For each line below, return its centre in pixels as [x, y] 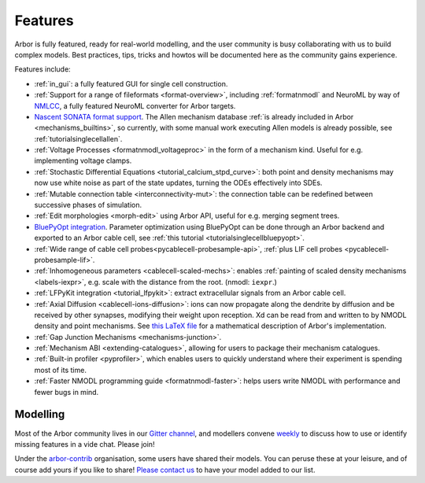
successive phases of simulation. [88, 205]
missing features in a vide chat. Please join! [85, 444]
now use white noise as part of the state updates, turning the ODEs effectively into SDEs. [178, 183]
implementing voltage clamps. [83, 160]
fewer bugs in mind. [67, 392]
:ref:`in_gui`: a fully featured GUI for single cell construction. [131, 83]
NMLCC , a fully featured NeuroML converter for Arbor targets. [135, 105]
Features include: [42, 69]
